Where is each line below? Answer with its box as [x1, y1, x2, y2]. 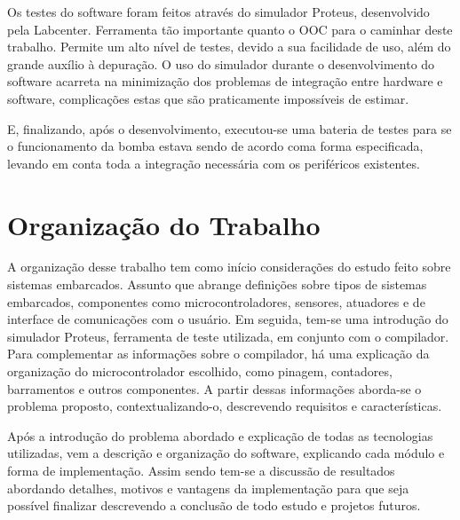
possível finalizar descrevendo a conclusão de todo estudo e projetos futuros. [7, 496, 421, 515]
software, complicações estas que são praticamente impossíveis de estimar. [7, 89, 409, 107]
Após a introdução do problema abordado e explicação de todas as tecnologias [7, 426, 433, 445]
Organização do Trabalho [7, 206, 321, 242]
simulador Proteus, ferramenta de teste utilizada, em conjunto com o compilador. [7, 327, 449, 345]
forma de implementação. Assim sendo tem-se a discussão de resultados [7, 461, 395, 479]
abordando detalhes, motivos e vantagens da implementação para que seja [7, 478, 409, 497]
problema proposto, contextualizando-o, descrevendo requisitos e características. [7, 397, 442, 415]
